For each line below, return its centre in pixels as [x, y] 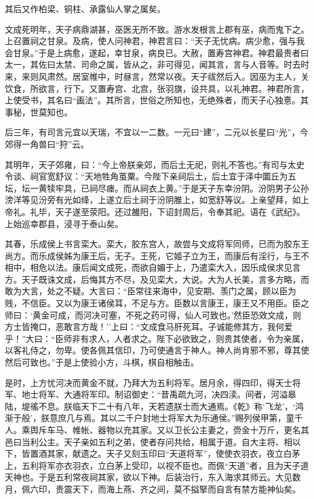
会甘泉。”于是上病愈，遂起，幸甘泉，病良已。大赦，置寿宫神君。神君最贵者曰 [157, 52]
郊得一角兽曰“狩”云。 [47, 143]
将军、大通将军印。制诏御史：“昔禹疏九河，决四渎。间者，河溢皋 [167, 394]
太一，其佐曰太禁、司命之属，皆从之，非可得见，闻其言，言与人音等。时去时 [157, 64]
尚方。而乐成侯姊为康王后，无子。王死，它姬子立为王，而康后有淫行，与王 [153, 255]
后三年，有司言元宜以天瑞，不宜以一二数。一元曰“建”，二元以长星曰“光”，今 [157, 132]
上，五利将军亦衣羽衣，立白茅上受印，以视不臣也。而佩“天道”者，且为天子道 [157, 465]
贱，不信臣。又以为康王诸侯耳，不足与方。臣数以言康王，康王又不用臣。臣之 [157, 303]
